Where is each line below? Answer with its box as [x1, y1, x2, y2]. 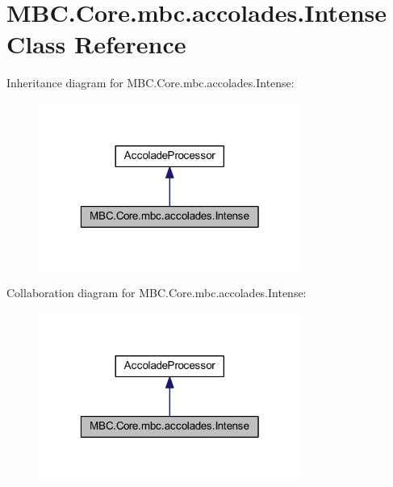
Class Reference [6, 27, 186, 61]
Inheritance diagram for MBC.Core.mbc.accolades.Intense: [6, 74, 295, 91]
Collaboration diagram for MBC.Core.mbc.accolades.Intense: [6, 284, 307, 301]
